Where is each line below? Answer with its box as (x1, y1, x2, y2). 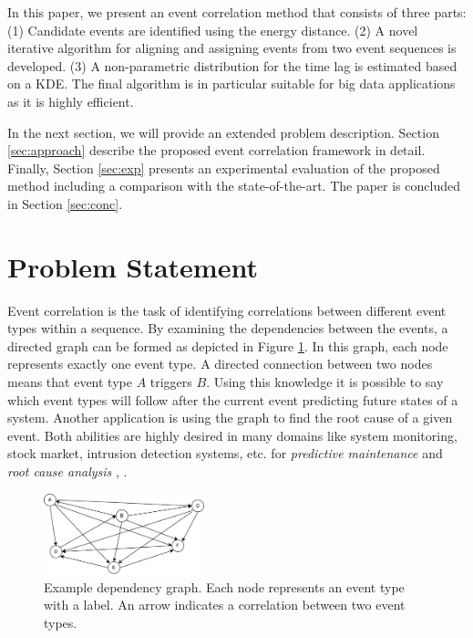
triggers (149, 372, 192, 392)
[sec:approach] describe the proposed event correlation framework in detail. (7, 141, 426, 160)
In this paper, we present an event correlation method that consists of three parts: (7, 3, 467, 21)
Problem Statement (7, 247, 258, 285)
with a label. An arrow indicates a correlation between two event (44, 595, 406, 614)
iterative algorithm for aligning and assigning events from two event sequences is (7, 38, 457, 58)
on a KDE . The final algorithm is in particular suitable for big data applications (7, 74, 456, 93)
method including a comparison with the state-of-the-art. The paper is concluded (7, 176, 460, 195)
